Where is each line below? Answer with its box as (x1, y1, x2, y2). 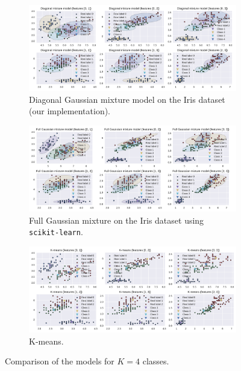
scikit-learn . (29, 225, 83, 238)
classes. (142, 355, 169, 367)
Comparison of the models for (5, 355, 114, 367)
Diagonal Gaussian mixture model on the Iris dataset (29, 93, 225, 105)
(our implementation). (29, 105, 111, 117)
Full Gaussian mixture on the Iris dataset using (29, 213, 204, 226)
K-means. (29, 334, 64, 347)
